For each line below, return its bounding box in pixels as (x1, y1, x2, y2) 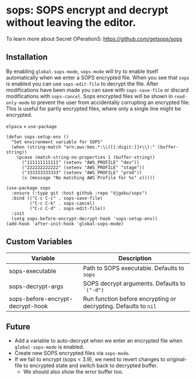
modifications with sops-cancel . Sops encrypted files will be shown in (6, 92, 173, 99)
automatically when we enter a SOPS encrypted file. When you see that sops (6, 74, 190, 81)
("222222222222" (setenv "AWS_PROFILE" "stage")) (21, 164, 145, 170)
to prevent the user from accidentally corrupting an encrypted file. (31, 99, 190, 106)
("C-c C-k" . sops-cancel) (29, 200, 95, 206)
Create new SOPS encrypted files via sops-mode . (14, 350, 130, 357)
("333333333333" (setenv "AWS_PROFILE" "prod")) (21, 170, 142, 175)
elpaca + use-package (6, 122, 57, 129)
